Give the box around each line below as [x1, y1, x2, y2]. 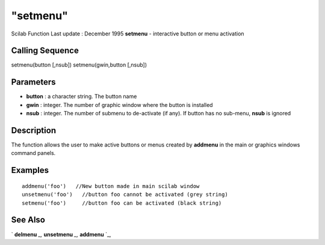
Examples [11, 165, 49, 175]
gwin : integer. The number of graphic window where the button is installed [26, 101, 213, 108]
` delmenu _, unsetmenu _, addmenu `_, [11, 231, 111, 238]
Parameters [11, 77, 56, 87]
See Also [11, 215, 45, 225]
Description [11, 125, 57, 135]
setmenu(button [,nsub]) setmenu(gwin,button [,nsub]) [11, 61, 147, 68]
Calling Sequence [11, 46, 79, 56]
